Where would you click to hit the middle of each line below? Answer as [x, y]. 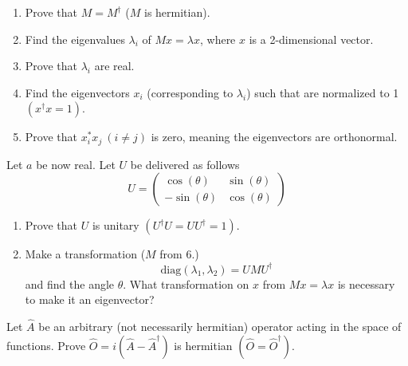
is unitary [116, 225]
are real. [114, 66]
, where [218, 39]
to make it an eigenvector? [90, 299]
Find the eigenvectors [77, 92]
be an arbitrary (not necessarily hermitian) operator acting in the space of [220, 326]
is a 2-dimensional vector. [311, 39]
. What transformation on [186, 283]
